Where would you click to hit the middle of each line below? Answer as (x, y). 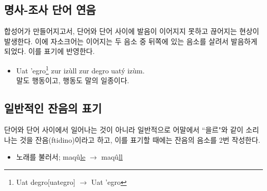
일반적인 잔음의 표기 (53, 108)
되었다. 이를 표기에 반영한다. (50, 51)
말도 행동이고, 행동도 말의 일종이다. (73, 80)
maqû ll (112, 157)
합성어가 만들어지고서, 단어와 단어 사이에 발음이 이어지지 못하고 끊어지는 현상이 (132, 31)
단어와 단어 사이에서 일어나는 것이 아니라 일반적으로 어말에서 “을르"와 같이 (124, 130)
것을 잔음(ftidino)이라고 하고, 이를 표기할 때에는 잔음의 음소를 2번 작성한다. (140, 139)
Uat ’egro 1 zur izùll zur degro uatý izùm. (80, 69)
